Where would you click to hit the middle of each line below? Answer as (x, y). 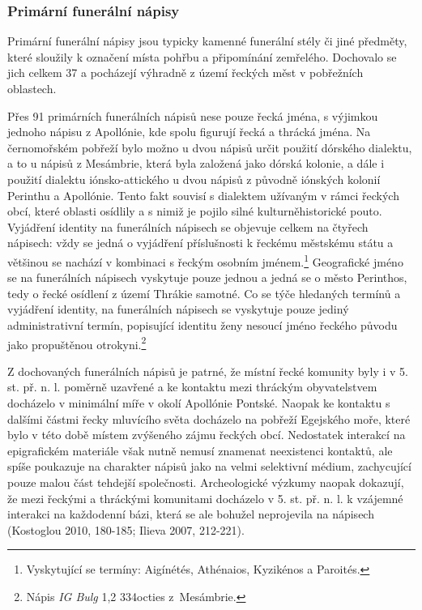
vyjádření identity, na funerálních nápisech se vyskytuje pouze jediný (178, 309)
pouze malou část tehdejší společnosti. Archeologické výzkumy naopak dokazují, (206, 482)
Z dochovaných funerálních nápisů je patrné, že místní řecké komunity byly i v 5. (208, 371)
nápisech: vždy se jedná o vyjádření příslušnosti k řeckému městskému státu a (200, 243)
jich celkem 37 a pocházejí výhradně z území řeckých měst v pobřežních (185, 73)
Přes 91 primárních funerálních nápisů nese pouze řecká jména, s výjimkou (193, 115)
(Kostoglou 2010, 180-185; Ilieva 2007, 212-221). (126, 529)
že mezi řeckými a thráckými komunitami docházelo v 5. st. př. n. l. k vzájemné (205, 498)
